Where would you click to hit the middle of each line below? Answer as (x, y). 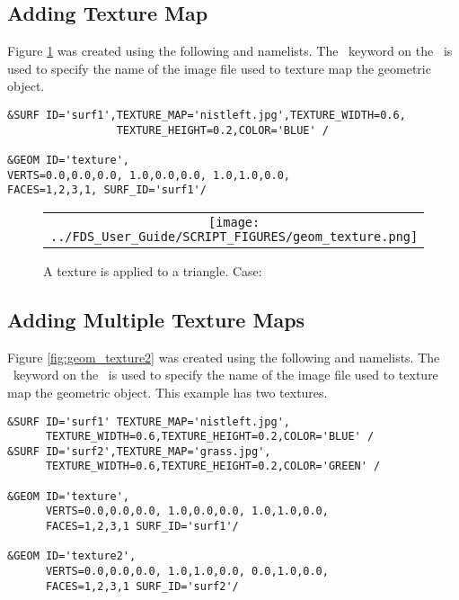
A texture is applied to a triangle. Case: (153, 270)
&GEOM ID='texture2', (72, 556)
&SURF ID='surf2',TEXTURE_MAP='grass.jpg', (139, 451)
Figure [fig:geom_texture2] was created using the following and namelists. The (224, 357)
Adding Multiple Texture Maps (156, 319)
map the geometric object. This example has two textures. (168, 392)
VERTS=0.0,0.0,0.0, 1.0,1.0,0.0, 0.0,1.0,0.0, (187, 572)
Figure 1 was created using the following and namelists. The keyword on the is (230, 51)
